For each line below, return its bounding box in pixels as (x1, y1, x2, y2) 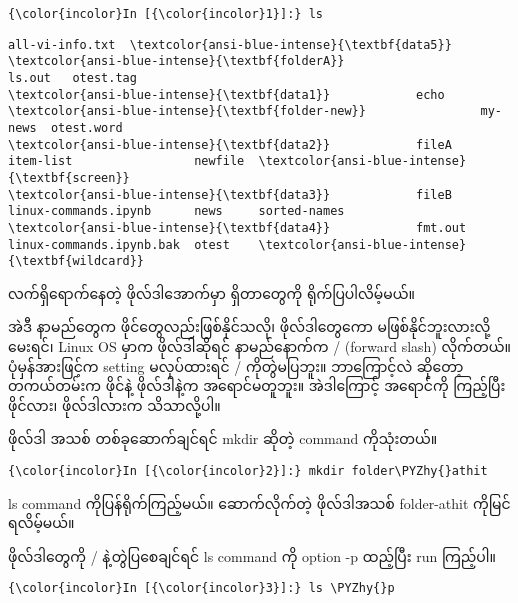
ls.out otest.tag (8, 70, 137, 85)
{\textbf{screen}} (8, 170, 130, 185)
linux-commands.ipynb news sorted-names (8, 204, 345, 219)
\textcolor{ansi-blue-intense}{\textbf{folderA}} (8, 54, 345, 69)
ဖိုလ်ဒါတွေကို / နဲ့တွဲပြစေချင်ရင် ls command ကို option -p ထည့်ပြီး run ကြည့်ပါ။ (8, 545, 497, 566)
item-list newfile (8, 154, 245, 169)
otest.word (50, 120, 123, 135)
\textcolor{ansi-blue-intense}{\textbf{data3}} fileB (8, 187, 452, 202)
